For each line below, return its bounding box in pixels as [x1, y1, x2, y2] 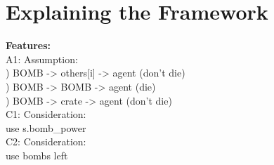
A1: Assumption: [6, 51, 78, 66]
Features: [6, 38, 51, 53]
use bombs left [6, 147, 68, 162]
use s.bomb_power [6, 120, 86, 135]
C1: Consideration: [6, 107, 86, 121]
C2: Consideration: [6, 134, 86, 149]
